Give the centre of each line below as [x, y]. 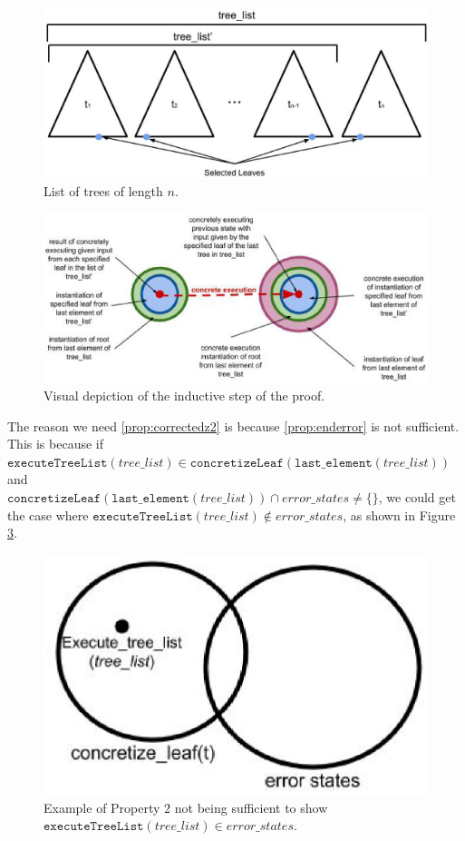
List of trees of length [103, 190]
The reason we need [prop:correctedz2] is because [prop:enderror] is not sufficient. [233, 425]
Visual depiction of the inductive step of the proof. [184, 396]
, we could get [417, 497]
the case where [48, 514]
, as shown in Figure [399, 514]
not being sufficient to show [251, 807]
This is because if [55, 444]
